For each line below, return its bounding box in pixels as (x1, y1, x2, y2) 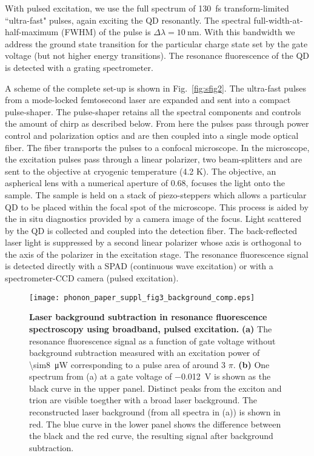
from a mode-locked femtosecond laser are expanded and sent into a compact (5, 93, 291, 106)
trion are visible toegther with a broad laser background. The (29, 394, 258, 406)
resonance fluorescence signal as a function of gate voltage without (29, 334, 276, 347)
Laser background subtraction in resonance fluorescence (29, 310, 267, 323)
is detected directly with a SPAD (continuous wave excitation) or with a (5, 260, 273, 272)
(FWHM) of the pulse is (61, 25, 151, 38)
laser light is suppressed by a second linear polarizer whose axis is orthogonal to (5, 236, 301, 249)
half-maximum (5, 25, 59, 38)
